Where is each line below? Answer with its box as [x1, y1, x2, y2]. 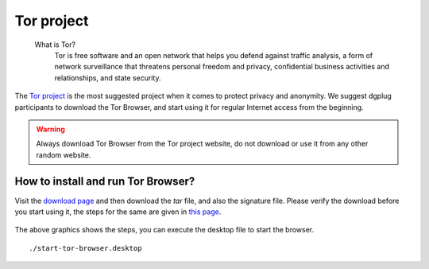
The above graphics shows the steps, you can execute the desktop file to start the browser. [14, 225, 314, 235]
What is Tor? [34, 40, 75, 49]
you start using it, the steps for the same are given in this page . [14, 207, 222, 216]
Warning [36, 124, 65, 134]
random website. [36, 150, 91, 159]
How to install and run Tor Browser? [14, 175, 195, 189]
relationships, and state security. [54, 72, 161, 83]
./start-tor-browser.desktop [29, 244, 142, 252]
